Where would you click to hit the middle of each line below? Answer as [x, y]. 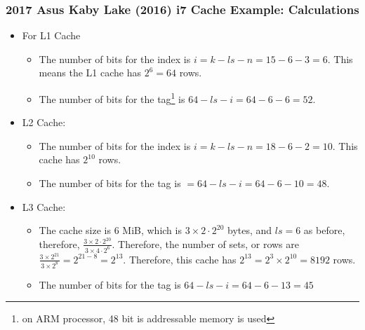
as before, [324, 230]
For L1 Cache [51, 35]
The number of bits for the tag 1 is [112, 98]
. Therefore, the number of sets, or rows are [205, 243]
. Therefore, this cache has [180, 259]
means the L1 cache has [90, 73]
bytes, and [250, 230]
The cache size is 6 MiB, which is [110, 230]
